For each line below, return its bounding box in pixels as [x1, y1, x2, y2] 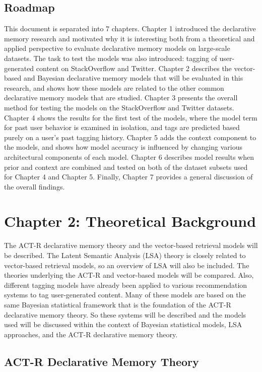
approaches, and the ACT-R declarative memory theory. [4, 329, 178, 339]
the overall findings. [4, 181, 65, 192]
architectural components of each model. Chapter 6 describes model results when [4, 151, 254, 162]
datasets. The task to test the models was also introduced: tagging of [4, 52, 217, 63]
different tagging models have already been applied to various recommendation [4, 279, 247, 290]
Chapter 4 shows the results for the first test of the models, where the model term [4, 112, 257, 122]
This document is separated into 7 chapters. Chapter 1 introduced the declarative [4, 23, 256, 34]
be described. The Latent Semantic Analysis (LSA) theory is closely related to [4, 250, 246, 261]
